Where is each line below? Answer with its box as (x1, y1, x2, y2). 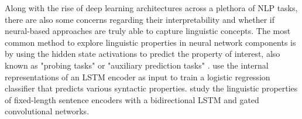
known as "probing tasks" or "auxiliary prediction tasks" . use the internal (5, 59, 269, 71)
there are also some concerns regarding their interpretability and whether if (5, 13, 275, 25)
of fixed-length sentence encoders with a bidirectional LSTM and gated (5, 93, 259, 106)
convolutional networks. (5, 105, 90, 117)
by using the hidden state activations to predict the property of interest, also (5, 47, 280, 60)
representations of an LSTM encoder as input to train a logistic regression (5, 70, 270, 83)
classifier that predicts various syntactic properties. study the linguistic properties (5, 82, 298, 94)
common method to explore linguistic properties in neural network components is (5, 36, 296, 48)
